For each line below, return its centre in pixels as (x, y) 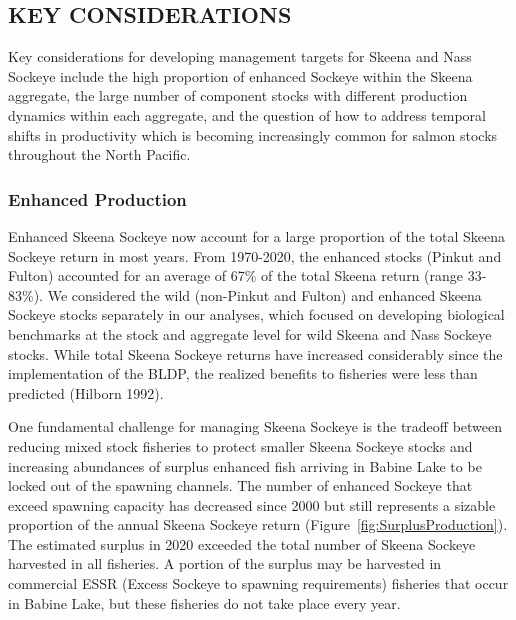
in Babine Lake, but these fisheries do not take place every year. (204, 602)
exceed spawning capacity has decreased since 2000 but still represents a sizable (252, 504)
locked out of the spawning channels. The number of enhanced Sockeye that (240, 485)
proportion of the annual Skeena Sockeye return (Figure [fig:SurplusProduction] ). (258, 524)
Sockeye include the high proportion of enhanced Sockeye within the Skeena (240, 75)
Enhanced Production (97, 198)
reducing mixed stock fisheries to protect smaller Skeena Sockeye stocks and (240, 445)
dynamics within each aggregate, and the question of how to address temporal (247, 114)
